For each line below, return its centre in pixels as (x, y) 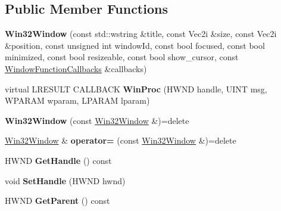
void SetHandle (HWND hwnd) (65, 180)
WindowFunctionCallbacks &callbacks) (76, 68)
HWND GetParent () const (57, 201)
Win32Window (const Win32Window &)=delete (97, 120)
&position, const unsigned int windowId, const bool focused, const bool (135, 45)
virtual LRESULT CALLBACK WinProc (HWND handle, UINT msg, (136, 89)
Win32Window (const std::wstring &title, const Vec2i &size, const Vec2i (141, 34)
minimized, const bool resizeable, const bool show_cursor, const (122, 57)
